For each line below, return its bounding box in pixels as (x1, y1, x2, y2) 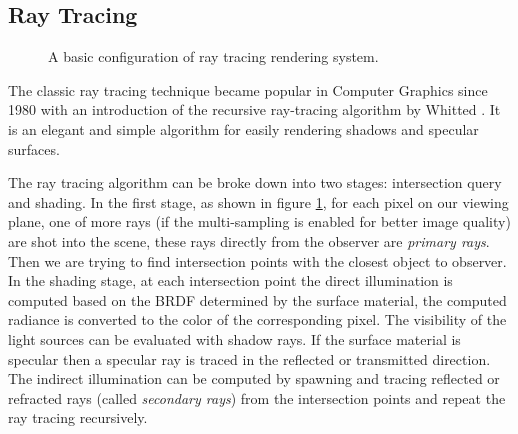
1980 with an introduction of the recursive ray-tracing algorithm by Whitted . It (8, 99, 501, 120)
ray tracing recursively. (8, 407, 148, 428)
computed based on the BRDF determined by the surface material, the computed (8, 289, 507, 310)
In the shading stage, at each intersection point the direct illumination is (8, 270, 453, 291)
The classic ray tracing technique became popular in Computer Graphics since (8, 79, 488, 100)
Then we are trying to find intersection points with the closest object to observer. (8, 250, 507, 271)
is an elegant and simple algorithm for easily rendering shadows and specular (8, 118, 479, 139)
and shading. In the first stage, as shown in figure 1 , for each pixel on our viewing (8, 191, 509, 212)
